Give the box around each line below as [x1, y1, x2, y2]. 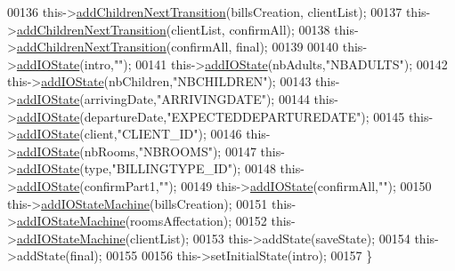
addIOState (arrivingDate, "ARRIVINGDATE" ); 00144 [16, 89, 310, 108]
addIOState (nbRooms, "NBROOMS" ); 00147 [16, 141, 256, 160]
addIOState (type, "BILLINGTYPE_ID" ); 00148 [16, 159, 276, 178]
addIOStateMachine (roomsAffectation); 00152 [16, 211, 267, 230]
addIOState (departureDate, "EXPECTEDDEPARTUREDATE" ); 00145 [16, 107, 405, 125]
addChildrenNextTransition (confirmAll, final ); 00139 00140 [16, 37, 339, 56]
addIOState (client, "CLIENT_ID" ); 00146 [16, 124, 242, 143]
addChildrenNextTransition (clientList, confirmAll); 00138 [16, 20, 330, 38]
